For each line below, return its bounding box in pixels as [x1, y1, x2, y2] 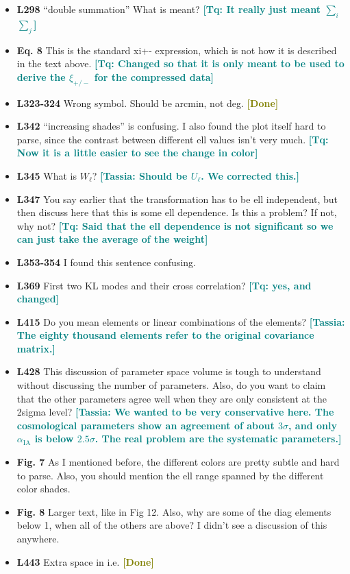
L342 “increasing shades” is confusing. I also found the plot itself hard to [16, 119, 326, 133]
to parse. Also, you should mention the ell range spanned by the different [16, 468, 324, 482]
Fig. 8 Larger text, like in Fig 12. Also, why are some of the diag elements [16, 504, 332, 518]
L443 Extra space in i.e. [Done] [16, 554, 154, 569]
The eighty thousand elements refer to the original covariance [16, 328, 314, 342]
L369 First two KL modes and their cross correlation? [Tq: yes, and [16, 278, 312, 292]
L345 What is [16, 168, 77, 182]
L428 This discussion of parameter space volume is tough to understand [16, 364, 321, 379]
